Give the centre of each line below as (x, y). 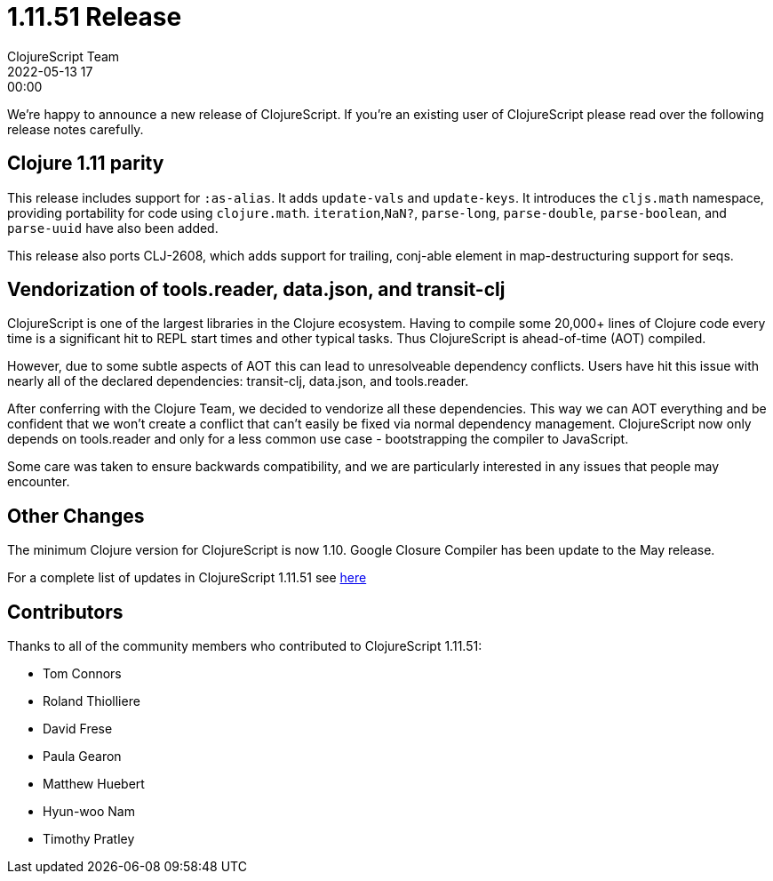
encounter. (39, 482)
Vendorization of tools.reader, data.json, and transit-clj (256, 290)
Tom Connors (82, 674)
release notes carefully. (76, 129)
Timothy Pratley (89, 839)
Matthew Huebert (94, 784)
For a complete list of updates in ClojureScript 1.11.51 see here (187, 578)
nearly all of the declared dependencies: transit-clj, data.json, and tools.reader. (238, 381)
